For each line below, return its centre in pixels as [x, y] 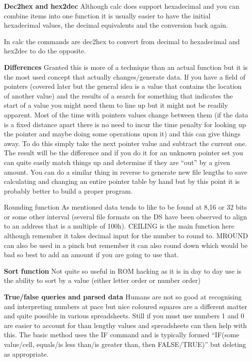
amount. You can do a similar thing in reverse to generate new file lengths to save [126, 172]
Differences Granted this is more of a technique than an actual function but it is [126, 67]
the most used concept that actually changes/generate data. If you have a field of [125, 76]
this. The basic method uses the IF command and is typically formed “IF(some [122, 335]
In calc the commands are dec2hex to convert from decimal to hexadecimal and [122, 41]
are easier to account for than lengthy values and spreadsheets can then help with [126, 325]
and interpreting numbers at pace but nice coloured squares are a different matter [126, 306]
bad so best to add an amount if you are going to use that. [91, 255]
